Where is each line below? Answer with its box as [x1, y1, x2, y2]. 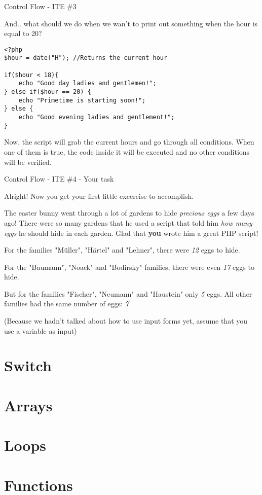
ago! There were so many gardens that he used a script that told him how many [4, 217, 252, 228]
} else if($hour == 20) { [4, 88, 91, 96]
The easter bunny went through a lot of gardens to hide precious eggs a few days [4, 207, 254, 218]
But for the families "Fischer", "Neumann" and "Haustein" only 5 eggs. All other [4, 288, 252, 299]
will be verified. [4, 156, 52, 167]
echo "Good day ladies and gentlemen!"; [18, 80, 157, 87]
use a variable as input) [4, 325, 77, 336]
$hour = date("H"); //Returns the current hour [4, 54, 168, 62]
